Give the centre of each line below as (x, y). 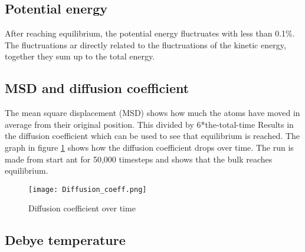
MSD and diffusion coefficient (97, 88)
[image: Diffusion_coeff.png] (88, 189)
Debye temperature (65, 240)
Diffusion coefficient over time (82, 208)
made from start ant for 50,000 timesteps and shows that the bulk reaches (139, 159)
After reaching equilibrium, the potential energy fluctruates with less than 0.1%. (150, 33)
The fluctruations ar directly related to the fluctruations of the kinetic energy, (145, 44)
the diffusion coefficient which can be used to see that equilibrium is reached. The (152, 136)
